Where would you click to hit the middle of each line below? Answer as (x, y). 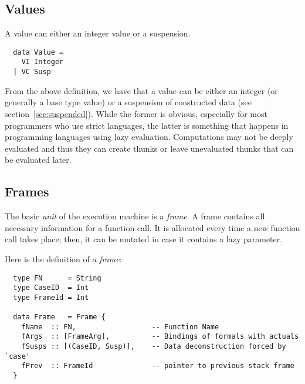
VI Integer (43, 62)
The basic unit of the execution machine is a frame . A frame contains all (135, 216)
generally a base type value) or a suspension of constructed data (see (128, 102)
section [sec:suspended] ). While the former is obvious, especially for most (136, 113)
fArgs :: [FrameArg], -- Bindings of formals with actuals (160, 337)
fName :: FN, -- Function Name (120, 327)
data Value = (38, 52)
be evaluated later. (38, 160)
